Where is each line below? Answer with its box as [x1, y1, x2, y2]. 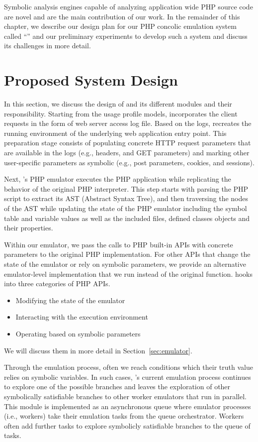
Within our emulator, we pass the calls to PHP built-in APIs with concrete [4, 239, 233, 249]
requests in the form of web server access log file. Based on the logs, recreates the [4, 118, 252, 128]
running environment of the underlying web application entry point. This [4, 127, 227, 138]
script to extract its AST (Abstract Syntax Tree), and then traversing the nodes [4, 193, 249, 204]
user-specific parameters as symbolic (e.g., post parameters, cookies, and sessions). [4, 157, 255, 167]
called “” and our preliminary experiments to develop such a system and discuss [4, 30, 248, 41]
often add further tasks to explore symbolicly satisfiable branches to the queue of [4, 420, 251, 431]
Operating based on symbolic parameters [15, 328, 141, 338]
